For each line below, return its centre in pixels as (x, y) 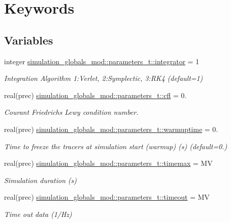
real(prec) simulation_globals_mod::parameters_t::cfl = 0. (95, 95)
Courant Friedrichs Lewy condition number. (71, 112)
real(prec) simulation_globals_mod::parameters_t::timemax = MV (108, 163)
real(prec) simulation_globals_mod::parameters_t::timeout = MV (107, 197)
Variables (29, 40)
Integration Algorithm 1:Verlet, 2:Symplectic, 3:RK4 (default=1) (103, 78)
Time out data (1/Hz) (38, 214)
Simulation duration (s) (41, 180)
